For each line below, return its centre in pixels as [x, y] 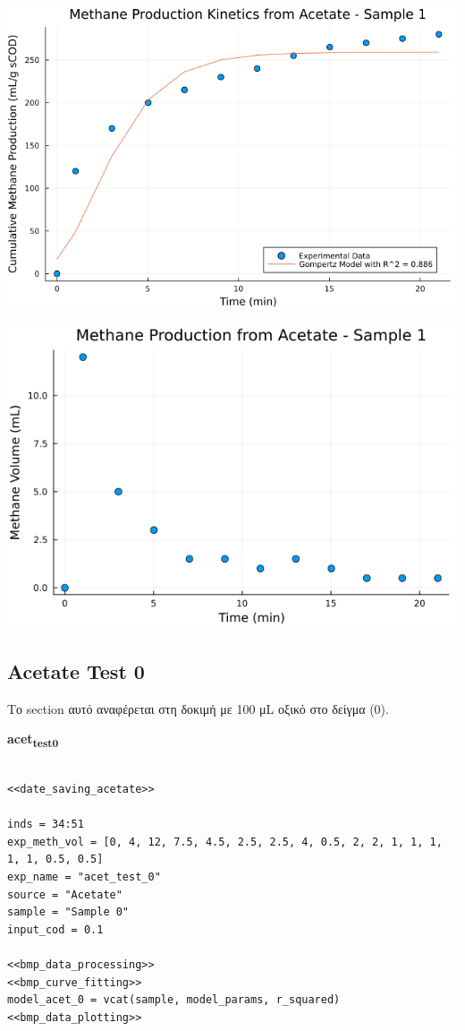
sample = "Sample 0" [68, 912]
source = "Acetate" [65, 894]
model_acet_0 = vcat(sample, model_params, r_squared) [174, 1000]
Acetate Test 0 [76, 670]
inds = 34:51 [46, 825]
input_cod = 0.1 [55, 929]
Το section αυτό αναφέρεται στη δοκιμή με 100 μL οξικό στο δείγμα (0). [198, 708]
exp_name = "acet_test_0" [84, 877]
